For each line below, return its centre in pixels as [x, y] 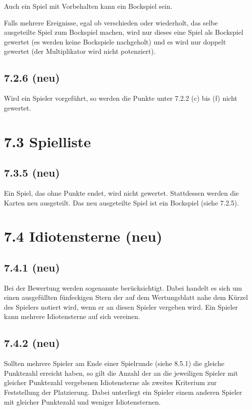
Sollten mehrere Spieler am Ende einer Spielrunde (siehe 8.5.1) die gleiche [114, 363]
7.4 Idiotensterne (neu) [83, 236]
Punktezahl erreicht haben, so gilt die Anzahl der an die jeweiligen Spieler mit [121, 373]
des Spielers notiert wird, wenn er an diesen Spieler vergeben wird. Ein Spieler [121, 307]
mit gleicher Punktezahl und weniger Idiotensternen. [82, 401]
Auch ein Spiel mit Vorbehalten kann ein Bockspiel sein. [88, 6]
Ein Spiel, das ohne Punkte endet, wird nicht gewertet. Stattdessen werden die [122, 193]
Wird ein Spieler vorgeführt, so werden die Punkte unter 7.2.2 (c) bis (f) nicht [121, 98]
